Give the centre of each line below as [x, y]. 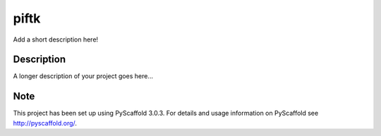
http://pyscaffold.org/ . [45, 123]
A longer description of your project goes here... [83, 76]
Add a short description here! [56, 39]
